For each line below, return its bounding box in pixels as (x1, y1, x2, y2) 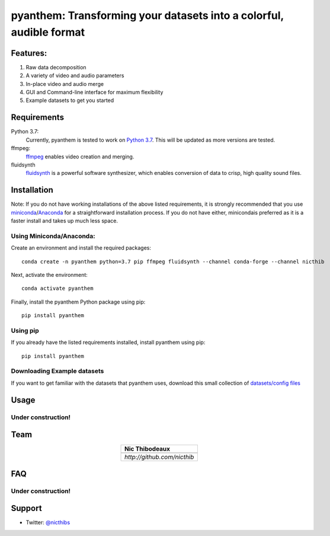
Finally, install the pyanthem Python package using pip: (11, 298, 146, 305)
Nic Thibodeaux (124, 445, 171, 453)
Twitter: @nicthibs (25, 519, 71, 526)
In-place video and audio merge (25, 80, 104, 87)
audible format (11, 25, 85, 39)
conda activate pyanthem (21, 285, 94, 292)
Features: (11, 48, 47, 58)
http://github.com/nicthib (124, 453, 194, 461)
